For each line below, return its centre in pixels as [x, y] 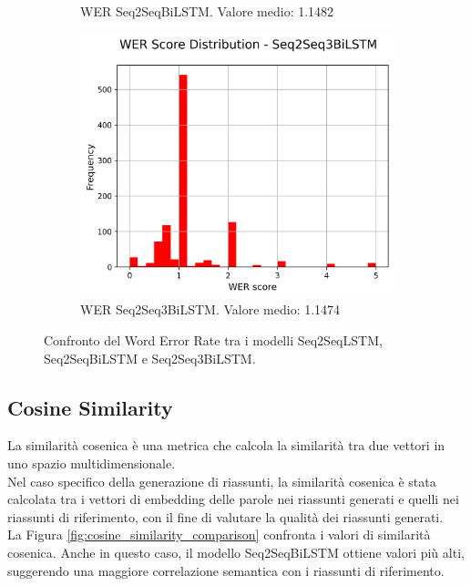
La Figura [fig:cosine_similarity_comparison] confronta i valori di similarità [219, 535]
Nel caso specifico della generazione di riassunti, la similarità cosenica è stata [222, 481]
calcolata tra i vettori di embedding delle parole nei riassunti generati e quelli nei [233, 499]
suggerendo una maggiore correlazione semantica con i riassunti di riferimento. [226, 570]
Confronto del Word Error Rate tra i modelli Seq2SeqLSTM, [213, 340]
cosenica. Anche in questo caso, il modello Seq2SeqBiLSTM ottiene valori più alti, [236, 552]
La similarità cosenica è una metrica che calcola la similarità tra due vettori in [226, 445]
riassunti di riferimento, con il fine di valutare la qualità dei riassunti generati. [225, 516]
